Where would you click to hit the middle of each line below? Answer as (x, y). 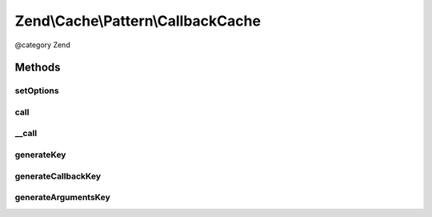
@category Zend (43, 45)
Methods (38, 68)
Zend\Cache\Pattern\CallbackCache (138, 21)
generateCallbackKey (58, 176)
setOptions (37, 90)
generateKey (40, 155)
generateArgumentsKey (63, 198)
